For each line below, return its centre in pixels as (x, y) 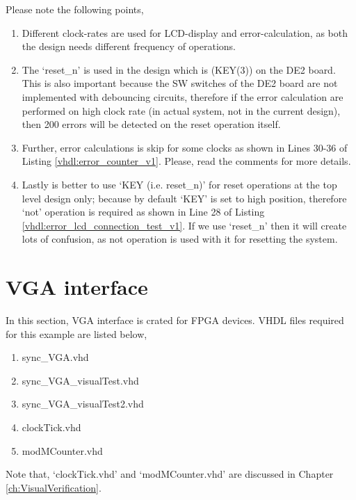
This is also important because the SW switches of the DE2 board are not (180, 83)
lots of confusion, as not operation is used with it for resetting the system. (180, 239)
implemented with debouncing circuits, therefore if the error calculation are (183, 96)
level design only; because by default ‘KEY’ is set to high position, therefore (184, 198)
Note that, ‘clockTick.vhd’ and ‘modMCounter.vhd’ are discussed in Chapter (170, 474)
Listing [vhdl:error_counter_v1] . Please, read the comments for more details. (186, 161)
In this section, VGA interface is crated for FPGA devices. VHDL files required (175, 320)
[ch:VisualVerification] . (54, 487)
